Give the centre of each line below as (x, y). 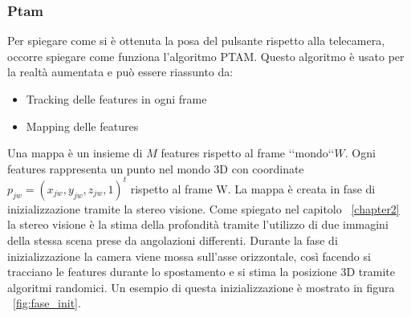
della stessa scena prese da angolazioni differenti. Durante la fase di (173, 240)
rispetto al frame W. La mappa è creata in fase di (253, 188)
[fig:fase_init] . (47, 303)
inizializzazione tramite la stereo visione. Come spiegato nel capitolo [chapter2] (203, 208)
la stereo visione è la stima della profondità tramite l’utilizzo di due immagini (198, 224)
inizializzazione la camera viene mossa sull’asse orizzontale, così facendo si (189, 256)
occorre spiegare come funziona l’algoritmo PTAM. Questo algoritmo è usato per (206, 56)
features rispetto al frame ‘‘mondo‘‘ (248, 153)
